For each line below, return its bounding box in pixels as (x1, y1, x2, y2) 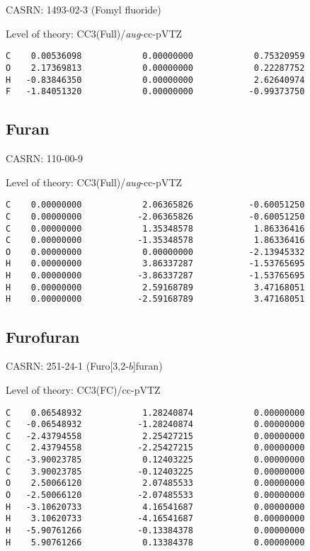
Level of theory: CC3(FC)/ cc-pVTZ (6, 382, 161, 397)
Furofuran (6, 325, 80, 347)
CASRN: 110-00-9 (6, 151, 84, 166)
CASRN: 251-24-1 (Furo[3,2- (6, 358, 129, 373)
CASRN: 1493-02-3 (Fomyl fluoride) (6, 2, 161, 16)
